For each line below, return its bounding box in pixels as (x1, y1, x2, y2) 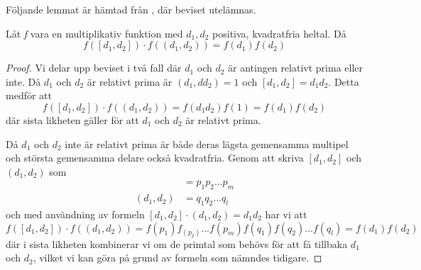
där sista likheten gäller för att (6, 112, 139, 127)
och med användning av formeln (6, 207, 145, 221)
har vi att (265, 207, 307, 221)
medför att (6, 88, 52, 103)
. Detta (328, 74, 359, 89)
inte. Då (6, 74, 41, 89)
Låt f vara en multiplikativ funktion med (6, 26, 183, 40)
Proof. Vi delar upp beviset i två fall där (6, 60, 182, 75)
